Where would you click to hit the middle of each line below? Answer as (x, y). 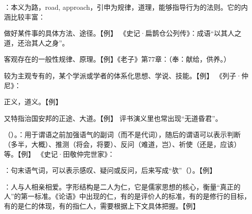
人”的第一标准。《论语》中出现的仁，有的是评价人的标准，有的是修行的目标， (127, 196)
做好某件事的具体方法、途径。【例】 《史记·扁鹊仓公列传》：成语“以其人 (119, 33)
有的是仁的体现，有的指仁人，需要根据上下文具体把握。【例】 (102, 205)
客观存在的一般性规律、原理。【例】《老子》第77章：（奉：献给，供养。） (117, 59)
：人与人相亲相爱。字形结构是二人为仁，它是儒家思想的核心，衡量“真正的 (122, 186)
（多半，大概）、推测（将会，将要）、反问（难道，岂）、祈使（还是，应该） (122, 144)
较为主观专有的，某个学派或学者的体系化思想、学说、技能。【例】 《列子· (123, 75)
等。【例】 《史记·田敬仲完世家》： (59, 154)
